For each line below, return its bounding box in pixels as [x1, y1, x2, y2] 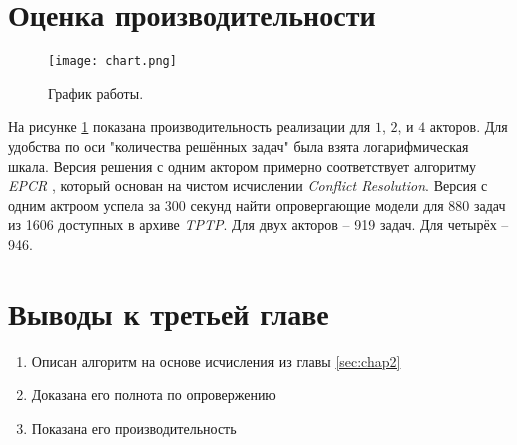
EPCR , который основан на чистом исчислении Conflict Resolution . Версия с [8, 175, 488, 196]
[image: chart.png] [48, 54, 177, 69]
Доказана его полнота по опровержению [31, 384, 276, 405]
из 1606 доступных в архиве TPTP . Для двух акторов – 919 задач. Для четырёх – [8, 214, 509, 235]
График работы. [48, 82, 144, 103]
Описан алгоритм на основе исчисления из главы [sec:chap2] [31, 350, 401, 371]
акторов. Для [429, 116, 508, 137]
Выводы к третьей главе [8, 292, 329, 333]
